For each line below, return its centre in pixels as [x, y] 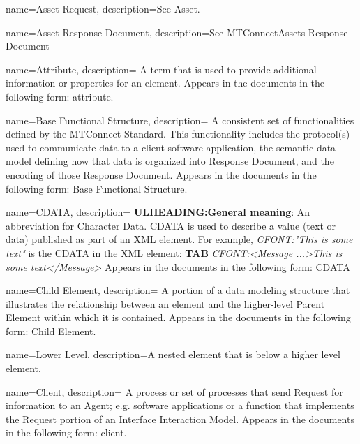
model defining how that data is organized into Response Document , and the [170, 161]
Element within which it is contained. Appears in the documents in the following [178, 317]
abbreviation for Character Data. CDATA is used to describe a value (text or [171, 225]
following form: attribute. [60, 96]
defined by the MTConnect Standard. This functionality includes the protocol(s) [178, 134]
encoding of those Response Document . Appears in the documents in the [161, 174]
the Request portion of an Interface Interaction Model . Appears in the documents [180, 419]
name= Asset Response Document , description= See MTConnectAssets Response [177, 32]
